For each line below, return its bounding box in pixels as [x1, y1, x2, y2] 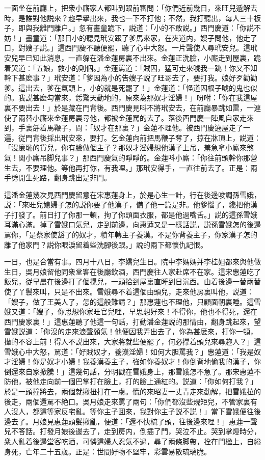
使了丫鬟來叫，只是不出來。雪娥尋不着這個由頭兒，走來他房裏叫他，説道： [4, 286, 254, 297]
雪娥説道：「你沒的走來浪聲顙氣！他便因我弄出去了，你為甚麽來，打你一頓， [4, 326, 257, 337]
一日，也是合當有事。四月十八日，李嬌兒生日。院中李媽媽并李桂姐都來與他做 [4, 256, 261, 267]
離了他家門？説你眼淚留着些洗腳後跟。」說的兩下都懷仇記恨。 [4, 239, 207, 250]
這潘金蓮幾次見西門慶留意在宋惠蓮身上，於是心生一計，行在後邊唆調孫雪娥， [4, 189, 261, 200]
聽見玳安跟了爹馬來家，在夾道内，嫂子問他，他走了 [86, 32, 257, 43]
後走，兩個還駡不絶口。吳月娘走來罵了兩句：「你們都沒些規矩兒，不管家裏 [4, 396, 250, 407]
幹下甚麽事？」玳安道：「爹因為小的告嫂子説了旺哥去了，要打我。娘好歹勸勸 [4, 72, 257, 83]
